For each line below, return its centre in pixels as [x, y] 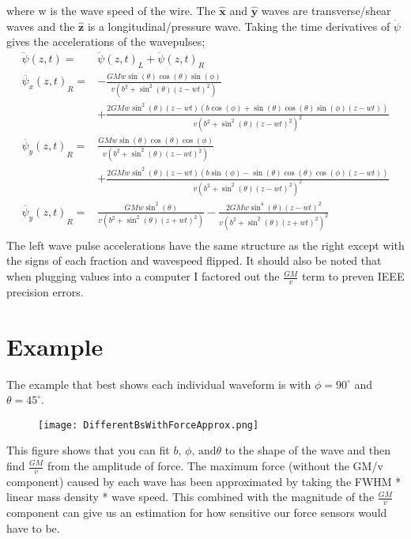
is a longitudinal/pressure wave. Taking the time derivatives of [239, 26]
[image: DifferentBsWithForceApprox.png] [149, 425]
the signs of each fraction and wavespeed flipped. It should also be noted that [194, 260]
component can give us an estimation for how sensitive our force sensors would [197, 513]
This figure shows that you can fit [88, 450]
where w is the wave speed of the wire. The [111, 10]
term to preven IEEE [353, 276]
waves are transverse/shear [326, 10]
